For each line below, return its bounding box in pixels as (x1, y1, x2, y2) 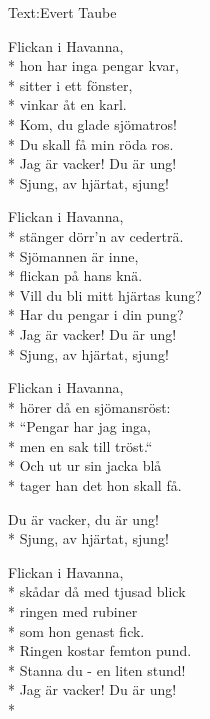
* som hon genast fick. (8, 620, 145, 641)
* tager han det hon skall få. (8, 475, 182, 496)
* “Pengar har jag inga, (8, 416, 152, 437)
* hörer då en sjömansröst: (8, 396, 171, 417)
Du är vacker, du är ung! (8, 508, 159, 529)
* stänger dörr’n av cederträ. (8, 225, 184, 246)
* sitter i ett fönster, (8, 74, 133, 95)
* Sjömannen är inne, (8, 245, 139, 266)
